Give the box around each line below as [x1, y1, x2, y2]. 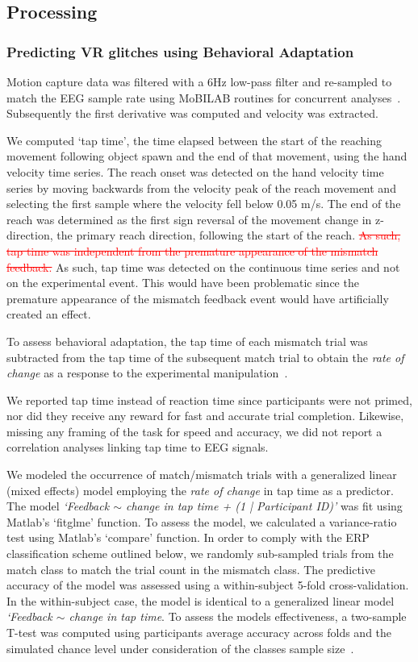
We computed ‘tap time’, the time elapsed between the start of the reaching [6, 131, 382, 148]
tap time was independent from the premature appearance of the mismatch [6, 242, 378, 259]
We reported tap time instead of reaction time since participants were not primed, [6, 391, 412, 408]
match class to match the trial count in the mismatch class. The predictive [6, 560, 375, 577]
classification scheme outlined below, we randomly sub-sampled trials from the [6, 545, 394, 562]
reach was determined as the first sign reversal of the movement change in [6, 210, 372, 227]
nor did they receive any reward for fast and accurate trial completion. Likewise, [6, 407, 404, 424]
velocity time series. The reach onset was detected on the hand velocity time [6, 163, 384, 180]
